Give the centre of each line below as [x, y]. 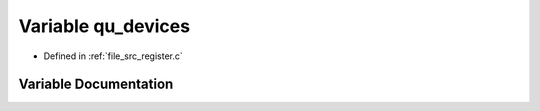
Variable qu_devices [104, 26]
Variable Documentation [96, 84]
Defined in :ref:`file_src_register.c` [113, 56]
